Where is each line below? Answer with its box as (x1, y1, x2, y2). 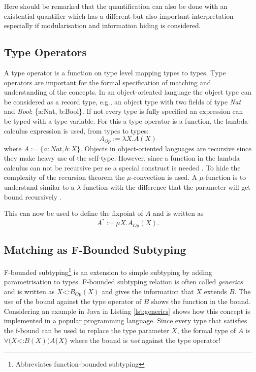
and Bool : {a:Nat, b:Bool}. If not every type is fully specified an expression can (4, 106, 243, 116)
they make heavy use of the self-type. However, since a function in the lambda (4, 153, 240, 163)
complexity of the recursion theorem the (4, 172, 125, 182)
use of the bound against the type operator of (4, 296, 142, 306)
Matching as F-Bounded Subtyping (4, 242, 186, 257)
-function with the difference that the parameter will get (81, 181, 251, 192)
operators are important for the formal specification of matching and (4, 77, 211, 87)
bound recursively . (4, 191, 62, 202)
